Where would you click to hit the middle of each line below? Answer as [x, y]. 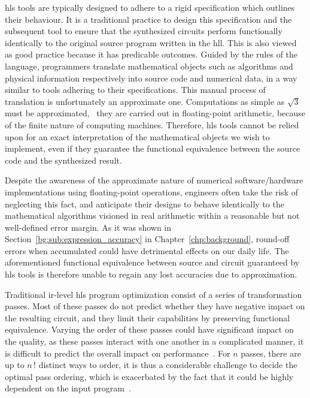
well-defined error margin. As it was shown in [88, 227]
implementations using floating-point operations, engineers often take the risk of [152, 192]
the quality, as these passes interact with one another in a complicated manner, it [154, 341]
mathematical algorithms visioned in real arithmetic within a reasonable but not [152, 215]
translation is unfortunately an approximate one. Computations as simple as [145, 101]
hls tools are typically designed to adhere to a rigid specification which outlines [150, 7]
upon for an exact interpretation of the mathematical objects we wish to [137, 136]
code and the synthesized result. [63, 160]
